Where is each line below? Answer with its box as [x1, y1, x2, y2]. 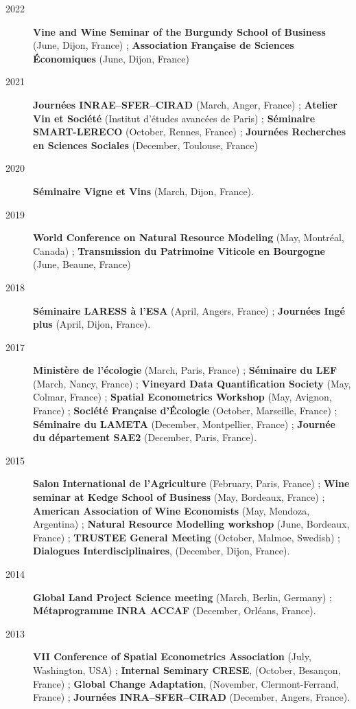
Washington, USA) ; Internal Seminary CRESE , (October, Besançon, [33, 662, 341, 677]
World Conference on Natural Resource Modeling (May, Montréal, [33, 230, 344, 245]
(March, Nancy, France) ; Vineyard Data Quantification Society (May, [33, 376, 351, 390]
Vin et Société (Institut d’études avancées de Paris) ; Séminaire [33, 111, 316, 125]
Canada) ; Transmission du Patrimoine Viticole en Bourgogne [33, 243, 325, 258]
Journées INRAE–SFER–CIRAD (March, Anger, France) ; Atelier [33, 97, 337, 111]
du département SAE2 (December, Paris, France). [33, 430, 257, 444]
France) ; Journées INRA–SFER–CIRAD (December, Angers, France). [33, 690, 351, 704]
